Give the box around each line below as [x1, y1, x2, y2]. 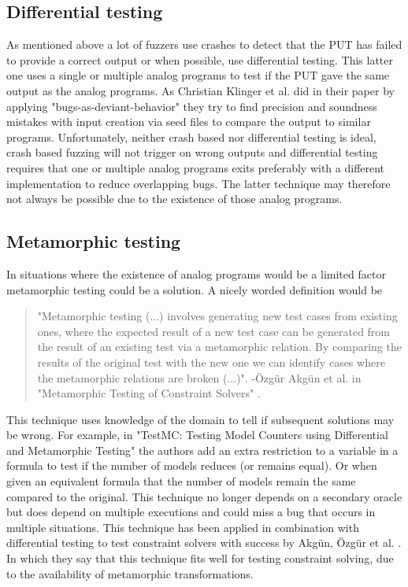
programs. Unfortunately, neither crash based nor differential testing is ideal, [6, 128, 376, 145]
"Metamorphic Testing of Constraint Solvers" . [37, 385, 261, 401]
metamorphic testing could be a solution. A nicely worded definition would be [6, 281, 383, 297]
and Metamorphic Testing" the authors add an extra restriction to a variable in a [6, 441, 399, 458]
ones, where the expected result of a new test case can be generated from [37, 323, 391, 339]
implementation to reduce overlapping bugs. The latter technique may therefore [6, 175, 391, 191]
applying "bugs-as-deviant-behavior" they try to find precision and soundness [6, 98, 377, 114]
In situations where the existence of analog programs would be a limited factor [6, 265, 386, 282]
